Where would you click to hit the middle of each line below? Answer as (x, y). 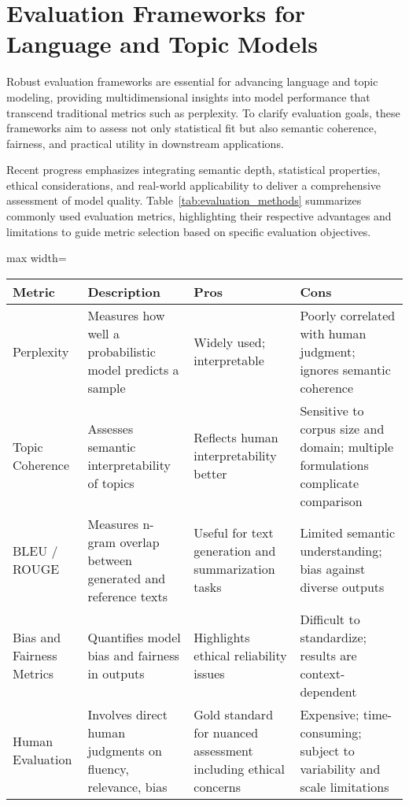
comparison (331, 501)
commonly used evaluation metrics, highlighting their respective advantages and (199, 216)
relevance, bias (127, 786)
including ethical (239, 768)
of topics (111, 482)
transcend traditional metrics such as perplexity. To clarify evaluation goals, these (203, 112)
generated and (127, 578)
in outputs (116, 673)
